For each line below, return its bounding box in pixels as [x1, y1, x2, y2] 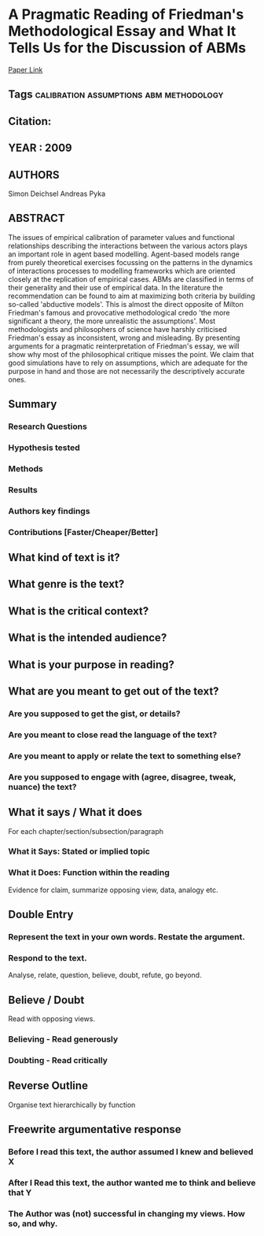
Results [8, 484, 38, 495]
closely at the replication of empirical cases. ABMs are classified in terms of [8, 274, 254, 284]
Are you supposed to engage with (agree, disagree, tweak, [8, 771, 236, 782]
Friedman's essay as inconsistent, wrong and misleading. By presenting [8, 333, 240, 342]
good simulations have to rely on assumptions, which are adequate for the [8, 358, 248, 367]
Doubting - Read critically [8, 1054, 108, 1065]
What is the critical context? [8, 604, 149, 618]
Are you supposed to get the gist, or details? [8, 708, 181, 719]
